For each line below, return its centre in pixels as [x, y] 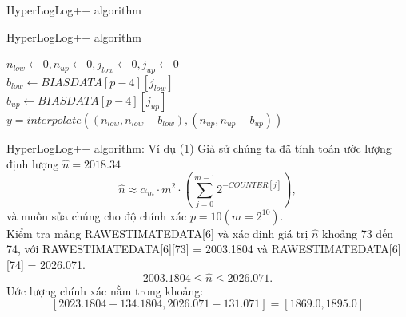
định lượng [33, 163]
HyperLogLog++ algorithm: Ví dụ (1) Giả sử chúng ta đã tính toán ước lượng [199, 147]
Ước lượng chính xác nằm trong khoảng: [105, 290]
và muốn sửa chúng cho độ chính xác [97, 215]
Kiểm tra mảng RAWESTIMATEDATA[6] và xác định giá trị [157, 233]
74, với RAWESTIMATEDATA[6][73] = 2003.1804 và [137, 249]
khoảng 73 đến [358, 233]
